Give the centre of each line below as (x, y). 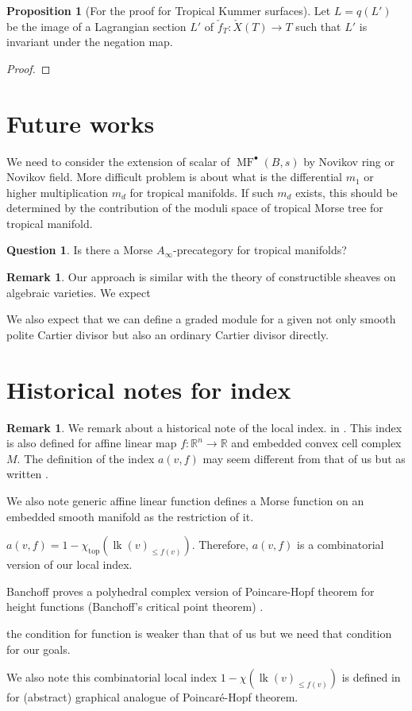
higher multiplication (58, 192)
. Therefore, (220, 545)
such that (318, 26)
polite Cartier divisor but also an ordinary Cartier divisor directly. (167, 334)
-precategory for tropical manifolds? (260, 250)
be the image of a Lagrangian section (96, 26)
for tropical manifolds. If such (202, 192)
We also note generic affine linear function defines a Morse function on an (185, 500)
